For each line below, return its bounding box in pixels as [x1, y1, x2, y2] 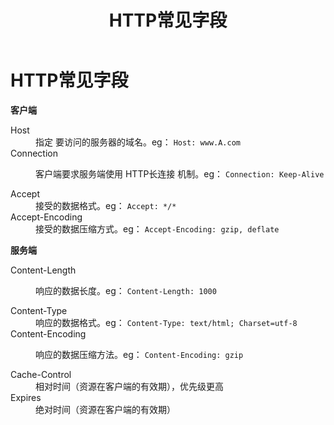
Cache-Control [10, 368, 72, 380]
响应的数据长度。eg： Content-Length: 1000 [35, 284, 217, 296]
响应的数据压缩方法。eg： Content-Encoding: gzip [35, 348, 244, 360]
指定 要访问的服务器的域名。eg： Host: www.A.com [35, 136, 242, 148]
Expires [10, 391, 42, 403]
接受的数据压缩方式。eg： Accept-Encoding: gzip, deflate [35, 222, 280, 235]
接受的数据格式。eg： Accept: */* [35, 199, 177, 211]
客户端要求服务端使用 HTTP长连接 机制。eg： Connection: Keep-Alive [35, 167, 325, 180]
